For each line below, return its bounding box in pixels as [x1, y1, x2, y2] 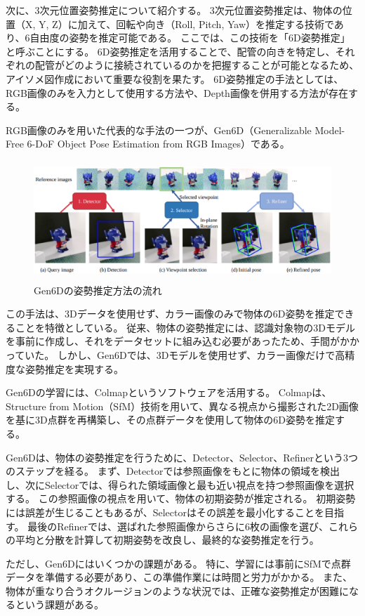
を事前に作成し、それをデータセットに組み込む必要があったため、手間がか [6, 334, 350, 348]
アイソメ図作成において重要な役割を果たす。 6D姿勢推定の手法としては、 [6, 71, 344, 86]
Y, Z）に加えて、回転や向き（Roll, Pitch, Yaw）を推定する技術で [39, 16, 334, 31]
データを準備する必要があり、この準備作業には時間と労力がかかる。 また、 [6, 570, 353, 584]
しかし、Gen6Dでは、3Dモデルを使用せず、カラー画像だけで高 [57, 347, 345, 362]
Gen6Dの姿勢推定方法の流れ [34, 282, 162, 297]
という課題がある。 [15, 597, 104, 612]
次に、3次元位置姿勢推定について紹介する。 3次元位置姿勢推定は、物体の [6, 3, 343, 17]
